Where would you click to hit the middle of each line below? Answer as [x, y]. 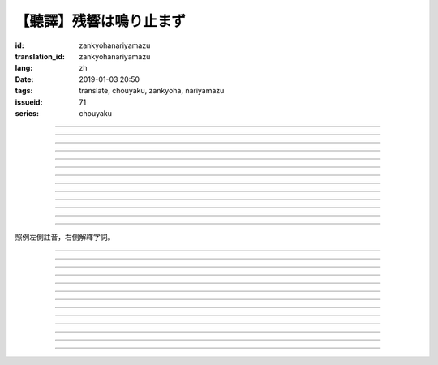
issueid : [29, 102]
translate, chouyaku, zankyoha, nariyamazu [152, 91]
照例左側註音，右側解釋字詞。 [65, 237]
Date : [24, 79]
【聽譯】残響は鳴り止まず [101, 21]
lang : [24, 68]
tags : [24, 91]
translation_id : [40, 56]
